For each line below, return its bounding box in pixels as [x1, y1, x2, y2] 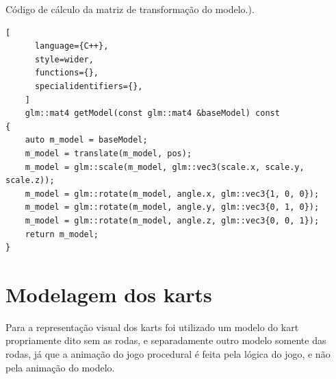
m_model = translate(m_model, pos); [25, 148, 192, 158]
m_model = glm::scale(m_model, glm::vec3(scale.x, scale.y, [25, 162, 305, 172]
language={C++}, [34, 41, 109, 51]
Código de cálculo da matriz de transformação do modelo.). [5, 2, 255, 16]
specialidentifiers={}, [34, 81, 143, 91]
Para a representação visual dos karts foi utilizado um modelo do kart [5, 319, 299, 334]
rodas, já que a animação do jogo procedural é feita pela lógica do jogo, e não [5, 347, 331, 360]
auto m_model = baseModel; [25, 135, 148, 145]
